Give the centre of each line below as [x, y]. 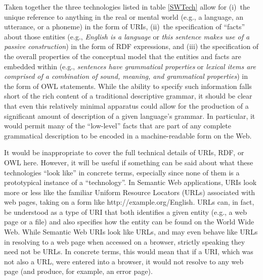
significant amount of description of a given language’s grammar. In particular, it [130, 115]
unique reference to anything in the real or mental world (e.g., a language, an [124, 16]
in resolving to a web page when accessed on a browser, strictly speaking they [125, 241]
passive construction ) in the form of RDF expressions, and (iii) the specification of [131, 46]
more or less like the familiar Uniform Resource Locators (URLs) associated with [130, 192]
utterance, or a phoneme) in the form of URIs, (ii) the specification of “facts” [125, 27]
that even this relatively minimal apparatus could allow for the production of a [126, 105]
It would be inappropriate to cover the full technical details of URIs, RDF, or [124, 152]
